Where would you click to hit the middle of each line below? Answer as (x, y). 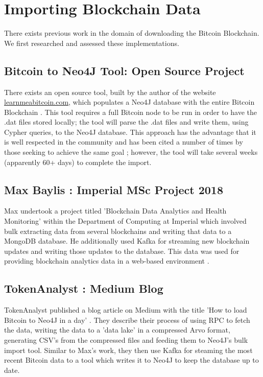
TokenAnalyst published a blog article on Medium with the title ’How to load (126, 310)
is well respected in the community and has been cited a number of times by (124, 142)
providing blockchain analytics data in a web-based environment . (107, 261)
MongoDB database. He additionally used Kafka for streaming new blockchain (127, 241)
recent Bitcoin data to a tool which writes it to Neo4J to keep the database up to (131, 360)
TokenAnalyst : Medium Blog (84, 288)
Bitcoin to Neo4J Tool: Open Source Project (124, 70)
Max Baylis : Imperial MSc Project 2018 (114, 189)
